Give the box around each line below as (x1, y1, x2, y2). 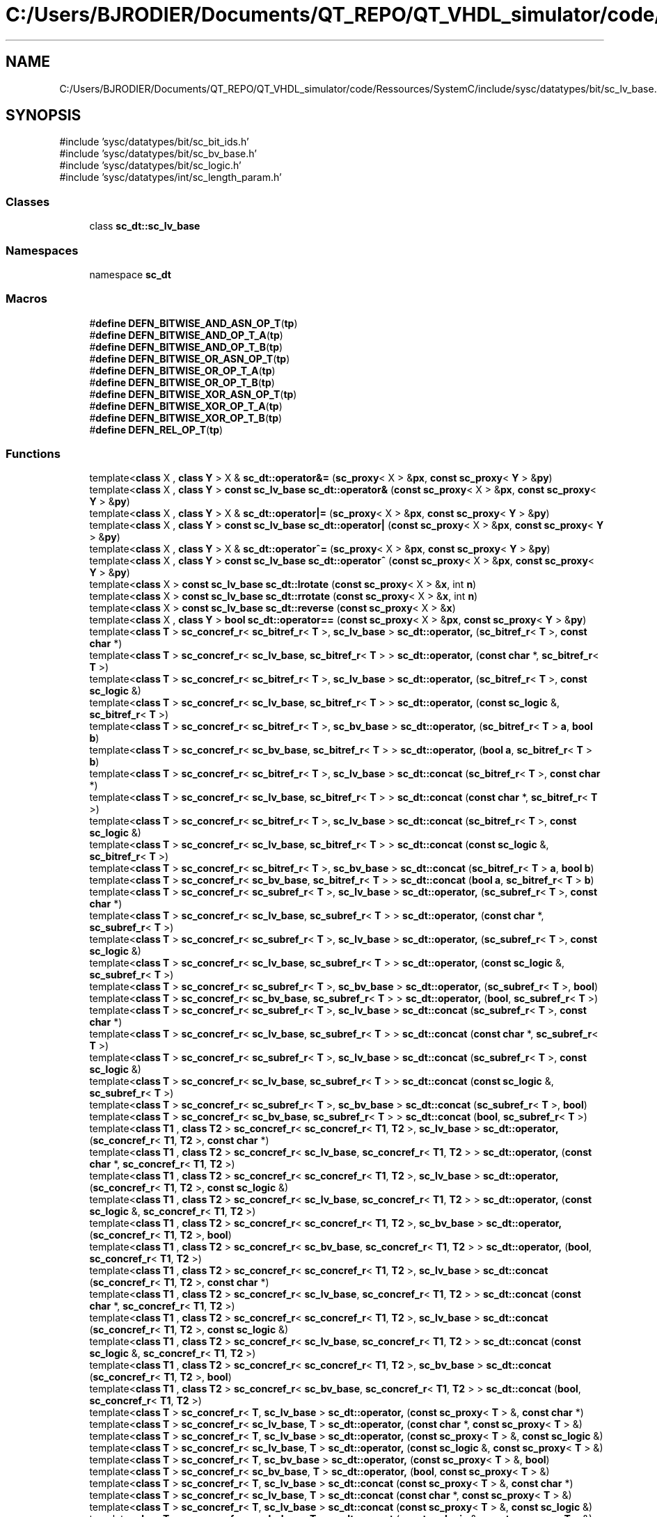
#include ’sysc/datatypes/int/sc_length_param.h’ (59, 171, 282, 184)
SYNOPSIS (6, 106, 81, 125)
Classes (6, 194, 50, 209)
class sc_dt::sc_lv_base (89, 220, 200, 232)
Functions (6, 447, 61, 461)
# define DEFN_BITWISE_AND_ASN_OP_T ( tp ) (89, 317, 298, 329)
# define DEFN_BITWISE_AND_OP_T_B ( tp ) (89, 340, 283, 353)
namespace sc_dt (89, 268, 171, 280)
